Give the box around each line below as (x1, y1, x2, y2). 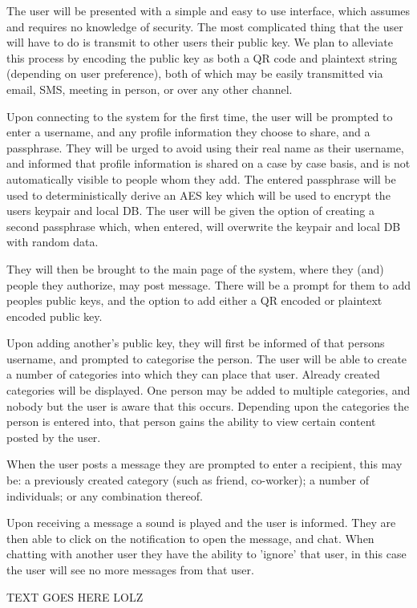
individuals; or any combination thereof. (6, 487, 203, 504)
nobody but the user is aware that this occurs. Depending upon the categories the (6, 397, 410, 414)
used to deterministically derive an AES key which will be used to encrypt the (6, 186, 391, 203)
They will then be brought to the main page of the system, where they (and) (6, 260, 384, 277)
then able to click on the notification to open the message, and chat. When (6, 529, 374, 546)
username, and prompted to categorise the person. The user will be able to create (6, 350, 407, 367)
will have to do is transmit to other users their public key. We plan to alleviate (6, 34, 393, 51)
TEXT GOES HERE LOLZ (6, 588, 144, 605)
